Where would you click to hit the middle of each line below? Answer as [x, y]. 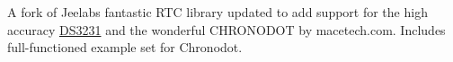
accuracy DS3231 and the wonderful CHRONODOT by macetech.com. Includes [226, 29]
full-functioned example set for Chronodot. [125, 47]
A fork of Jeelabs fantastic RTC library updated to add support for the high [218, 12]
